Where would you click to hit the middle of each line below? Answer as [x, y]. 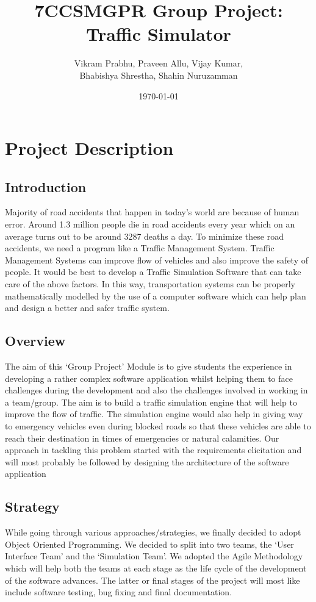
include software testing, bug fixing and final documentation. [119, 592]
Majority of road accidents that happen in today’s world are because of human [152, 212]
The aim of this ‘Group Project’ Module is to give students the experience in [149, 366]
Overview [35, 341]
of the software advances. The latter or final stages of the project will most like [153, 580]
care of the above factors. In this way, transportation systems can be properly [150, 284]
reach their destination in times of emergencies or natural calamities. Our [142, 438]
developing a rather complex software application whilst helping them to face [149, 378]
